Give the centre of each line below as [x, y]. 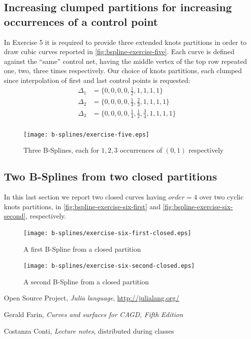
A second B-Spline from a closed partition [86, 281]
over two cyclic [221, 197]
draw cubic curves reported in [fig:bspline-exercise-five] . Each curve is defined [119, 51]
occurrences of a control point [81, 21]
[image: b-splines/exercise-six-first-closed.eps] [107, 233]
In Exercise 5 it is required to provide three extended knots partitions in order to [125, 42]
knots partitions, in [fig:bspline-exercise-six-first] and [82, 206]
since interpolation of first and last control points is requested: [97, 80]
